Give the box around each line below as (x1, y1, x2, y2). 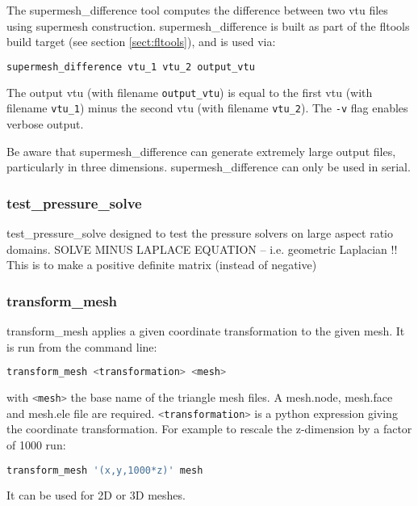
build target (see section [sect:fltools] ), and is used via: (6, 33, 276, 50)
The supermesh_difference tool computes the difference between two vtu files (6, 2, 388, 18)
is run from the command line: (6, 338, 157, 355)
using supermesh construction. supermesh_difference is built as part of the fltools (6, 17, 410, 34)
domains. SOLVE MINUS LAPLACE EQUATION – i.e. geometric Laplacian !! (6, 240, 398, 257)
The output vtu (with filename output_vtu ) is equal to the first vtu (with (6, 83, 373, 100)
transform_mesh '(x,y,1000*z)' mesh (6, 464, 203, 476)
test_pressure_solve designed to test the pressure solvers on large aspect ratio (6, 224, 393, 241)
